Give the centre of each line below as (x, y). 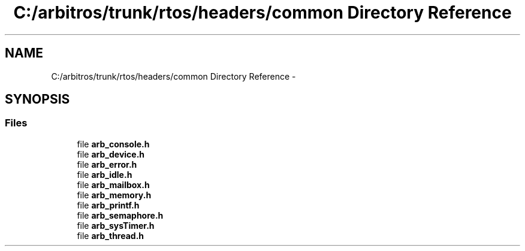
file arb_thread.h (111, 235)
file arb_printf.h (108, 205)
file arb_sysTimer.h (116, 225)
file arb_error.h (107, 164)
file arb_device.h (111, 154)
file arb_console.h (113, 144)
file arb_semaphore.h (120, 215)
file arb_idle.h (105, 174)
